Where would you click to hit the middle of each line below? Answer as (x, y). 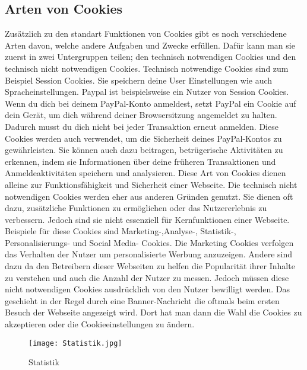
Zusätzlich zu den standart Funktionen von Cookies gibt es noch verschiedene (146, 34)
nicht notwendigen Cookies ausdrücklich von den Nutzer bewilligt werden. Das (148, 289)
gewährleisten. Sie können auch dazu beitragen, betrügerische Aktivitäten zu (144, 150)
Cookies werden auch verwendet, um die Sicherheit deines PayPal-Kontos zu (143, 138)
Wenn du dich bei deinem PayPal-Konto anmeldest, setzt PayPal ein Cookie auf (151, 103)
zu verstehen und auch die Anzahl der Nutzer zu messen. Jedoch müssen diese (147, 277)
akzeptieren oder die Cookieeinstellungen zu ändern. (100, 324)
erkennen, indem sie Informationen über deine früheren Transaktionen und (140, 161)
